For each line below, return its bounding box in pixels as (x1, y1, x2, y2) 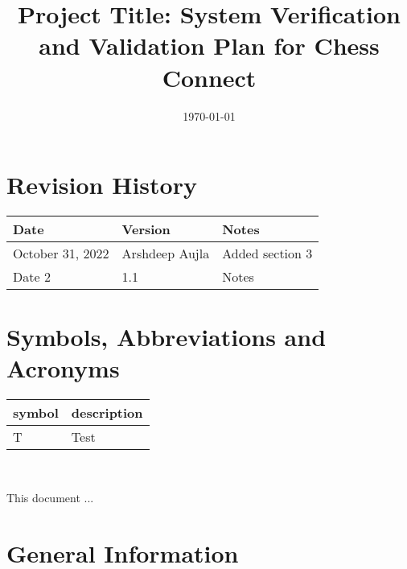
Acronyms (6, 352, 120, 385)
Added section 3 (222, 244, 313, 263)
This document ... (6, 489, 94, 505)
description (71, 403, 143, 423)
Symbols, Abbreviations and (6, 320, 327, 353)
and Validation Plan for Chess (39, 29, 380, 62)
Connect (162, 60, 257, 93)
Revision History (6, 168, 197, 201)
